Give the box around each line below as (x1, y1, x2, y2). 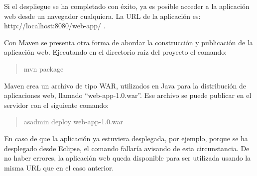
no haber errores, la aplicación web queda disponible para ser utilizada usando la (4, 153, 251, 163)
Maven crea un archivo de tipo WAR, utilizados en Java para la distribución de (4, 80, 247, 90)
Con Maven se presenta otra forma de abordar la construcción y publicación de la (4, 37, 253, 47)
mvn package (23, 63, 64, 74)
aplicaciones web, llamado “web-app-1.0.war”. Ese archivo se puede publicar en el (4, 90, 252, 100)
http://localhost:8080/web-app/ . (4, 20, 106, 31)
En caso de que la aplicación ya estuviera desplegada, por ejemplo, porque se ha (4, 133, 248, 143)
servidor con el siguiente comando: (4, 99, 109, 110)
